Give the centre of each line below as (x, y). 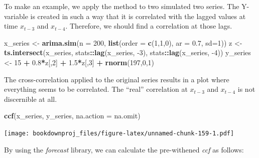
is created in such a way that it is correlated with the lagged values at (138, 16)
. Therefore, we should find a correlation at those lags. (149, 26)
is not (246, 89)
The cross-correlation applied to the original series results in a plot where (117, 79)
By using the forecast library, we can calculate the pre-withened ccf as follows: (124, 149)
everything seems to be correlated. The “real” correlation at (96, 89)
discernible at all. (31, 99)
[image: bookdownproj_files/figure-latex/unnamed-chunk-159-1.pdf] (119, 133)
